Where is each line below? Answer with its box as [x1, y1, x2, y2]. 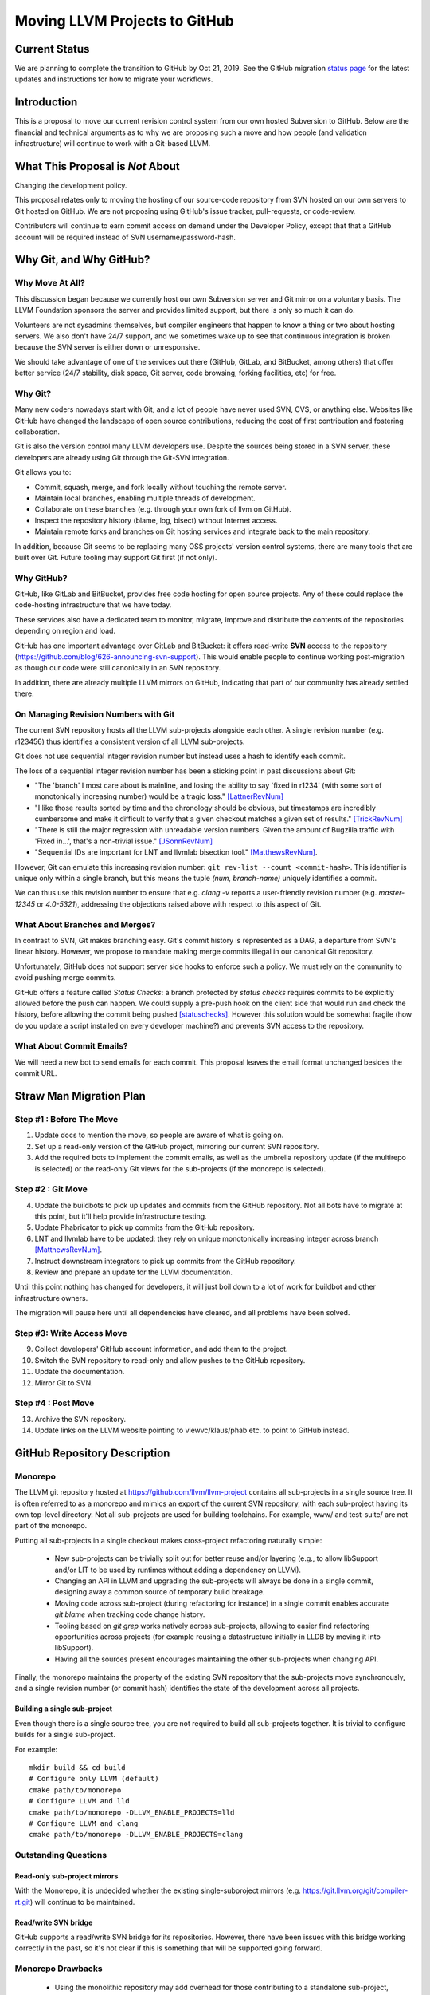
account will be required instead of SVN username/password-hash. [14, 232, 236, 242]
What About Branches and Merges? [14, 918, 156, 930]
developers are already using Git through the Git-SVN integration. [14, 452, 230, 462]
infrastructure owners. [14, 1293, 88, 1302]
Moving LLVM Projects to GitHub [14, 12, 234, 30]
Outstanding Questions [14, 1850, 107, 1861]
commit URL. [14, 1069, 57, 1078]
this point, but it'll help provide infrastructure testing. [34, 1211, 207, 1221]
